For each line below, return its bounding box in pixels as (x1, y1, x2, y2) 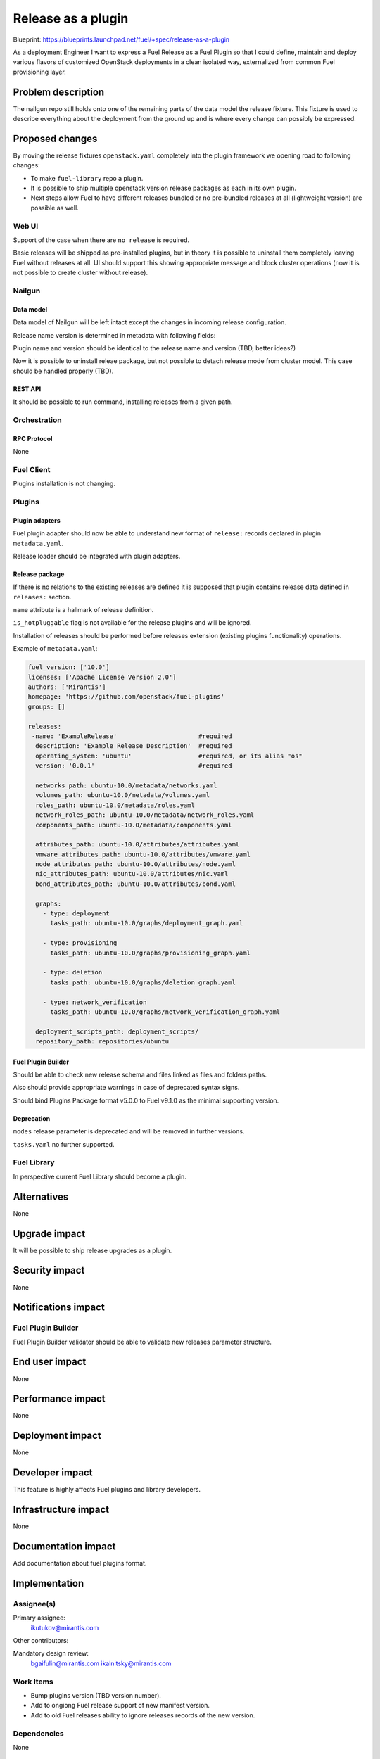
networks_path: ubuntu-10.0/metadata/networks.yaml (35, 781, 217, 789)
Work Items (13, 1677, 53, 1687)
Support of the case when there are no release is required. (13, 236, 190, 244)
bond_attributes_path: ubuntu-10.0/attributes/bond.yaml (35, 879, 236, 888)
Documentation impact (13, 1541, 116, 1552)
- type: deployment (42, 910, 110, 917)
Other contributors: (13, 1637, 69, 1645)
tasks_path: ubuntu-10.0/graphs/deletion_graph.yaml (50, 978, 236, 986)
